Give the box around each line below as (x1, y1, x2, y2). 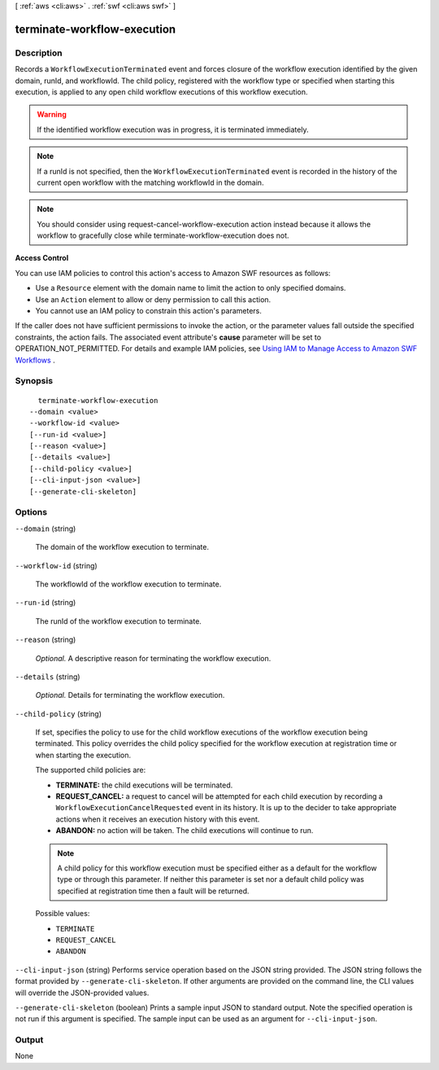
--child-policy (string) (15, 708, 102, 718)
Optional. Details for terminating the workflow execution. (35, 691, 225, 700)
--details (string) (15, 672, 80, 682)
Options (15, 506, 48, 518)
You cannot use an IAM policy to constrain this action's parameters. (35, 306, 262, 316)
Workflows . (15, 355, 56, 365)
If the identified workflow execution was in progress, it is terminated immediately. (37, 125, 309, 134)
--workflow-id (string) (15, 560, 98, 570)
